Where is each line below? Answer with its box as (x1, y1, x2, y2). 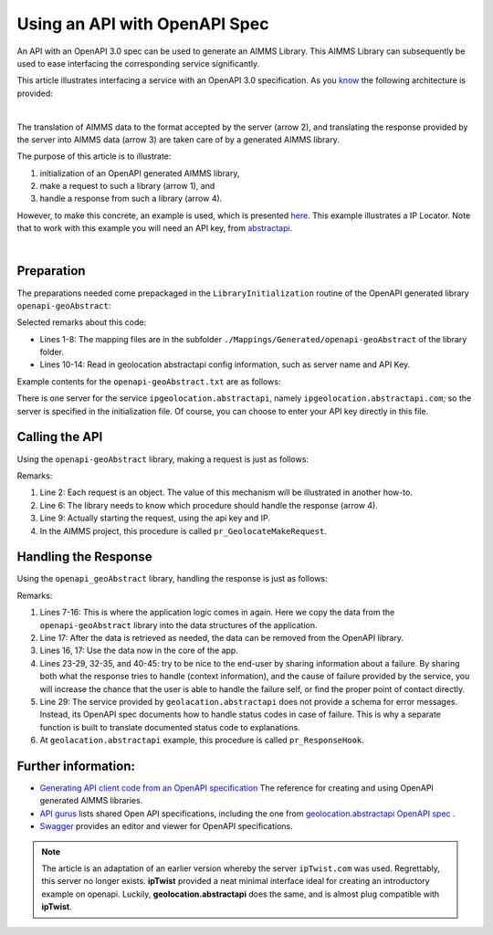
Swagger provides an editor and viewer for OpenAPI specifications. (39, 821, 294, 832)
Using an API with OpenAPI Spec (16, 14, 269, 34)
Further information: (16, 758, 136, 773)
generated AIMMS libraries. (39, 795, 143, 806)
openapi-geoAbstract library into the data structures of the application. (39, 619, 318, 630)
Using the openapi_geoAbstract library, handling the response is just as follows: (16, 573, 328, 584)
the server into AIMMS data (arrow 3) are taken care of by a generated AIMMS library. (16, 133, 340, 145)
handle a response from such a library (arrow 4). (39, 193, 223, 205)
